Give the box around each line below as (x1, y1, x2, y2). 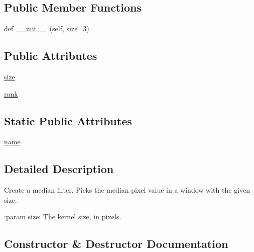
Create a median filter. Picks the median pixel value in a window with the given (4, 185, 250, 195)
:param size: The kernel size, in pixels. (4, 211, 121, 222)
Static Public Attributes (4, 113, 132, 128)
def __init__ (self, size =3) (4, 23, 89, 34)
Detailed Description (4, 161, 114, 177)
